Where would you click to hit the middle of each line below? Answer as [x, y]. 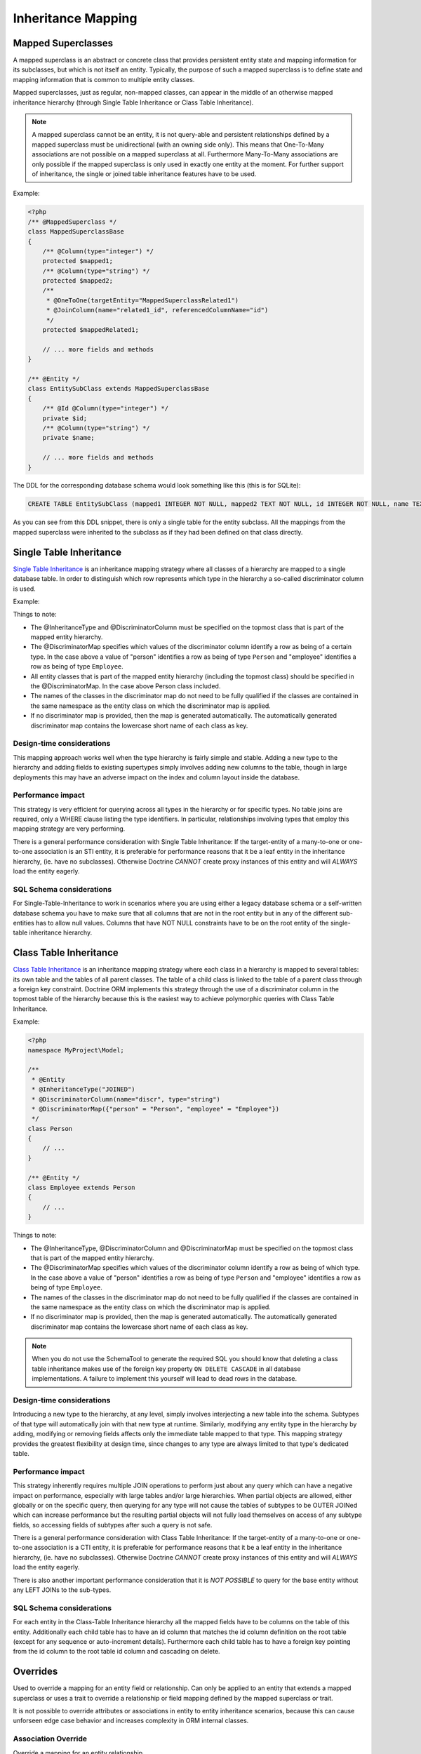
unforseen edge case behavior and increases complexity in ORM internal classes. [131, 1721]
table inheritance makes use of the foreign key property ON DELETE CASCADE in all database [166, 1369]
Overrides [35, 1672]
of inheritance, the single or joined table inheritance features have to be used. [144, 174]
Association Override [50, 1739]
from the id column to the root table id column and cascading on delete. [116, 1652]
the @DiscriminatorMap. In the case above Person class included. [126, 686]
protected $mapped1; [78, 261]
